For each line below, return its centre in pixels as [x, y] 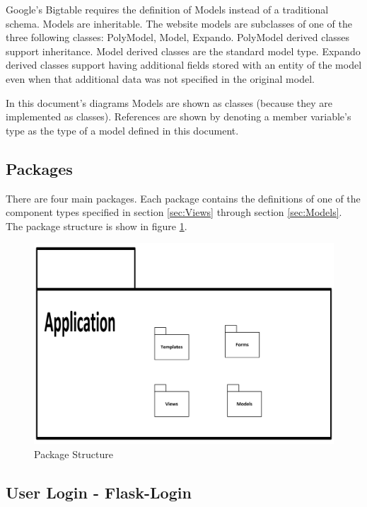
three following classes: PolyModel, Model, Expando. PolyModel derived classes [178, 37]
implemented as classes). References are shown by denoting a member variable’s [179, 116]
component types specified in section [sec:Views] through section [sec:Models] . [174, 212]
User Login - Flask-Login [99, 492]
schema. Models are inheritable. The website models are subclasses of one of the [179, 23]
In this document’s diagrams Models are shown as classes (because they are [169, 102]
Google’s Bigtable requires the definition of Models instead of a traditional [167, 9]
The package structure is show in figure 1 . [97, 226]
